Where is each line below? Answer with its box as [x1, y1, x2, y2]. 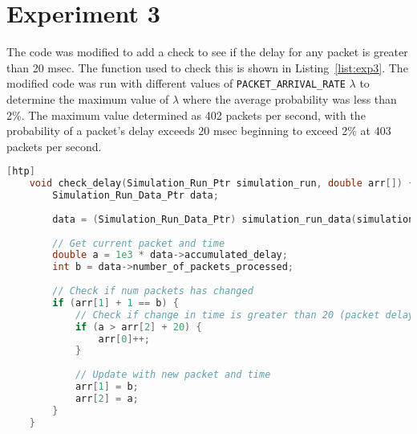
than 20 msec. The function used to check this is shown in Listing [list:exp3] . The [6, 59, 408, 76]
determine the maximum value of [6, 90, 169, 107]
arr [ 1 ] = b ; [75, 381, 139, 393]
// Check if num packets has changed [52, 285, 253, 297]
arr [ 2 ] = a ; [75, 392, 139, 404]
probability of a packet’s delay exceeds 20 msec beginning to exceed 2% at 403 [6, 122, 391, 139]
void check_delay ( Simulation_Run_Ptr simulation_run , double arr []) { [29, 178, 415, 190]
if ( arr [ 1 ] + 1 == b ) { [52, 297, 179, 309]
